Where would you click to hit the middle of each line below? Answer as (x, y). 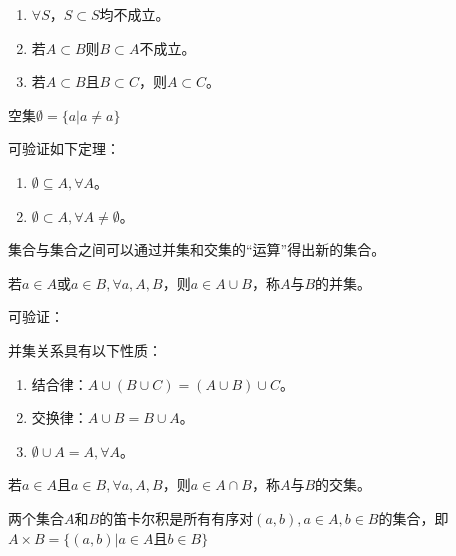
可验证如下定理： (64, 148)
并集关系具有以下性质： (85, 349)
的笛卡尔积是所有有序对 (176, 517)
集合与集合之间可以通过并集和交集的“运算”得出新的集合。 (197, 249)
